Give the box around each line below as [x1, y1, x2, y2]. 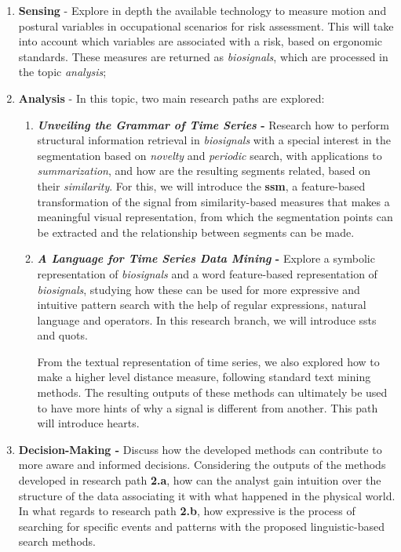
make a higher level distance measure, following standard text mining [37, 369, 371, 385]
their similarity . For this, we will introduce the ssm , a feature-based [37, 177, 366, 194]
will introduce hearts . [37, 415, 140, 431]
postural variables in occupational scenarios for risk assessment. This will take [18, 17, 394, 34]
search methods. [18, 533, 96, 550]
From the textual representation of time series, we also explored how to [37, 353, 380, 369]
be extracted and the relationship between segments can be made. [37, 223, 355, 240]
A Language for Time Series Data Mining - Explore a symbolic [37, 250, 375, 267]
